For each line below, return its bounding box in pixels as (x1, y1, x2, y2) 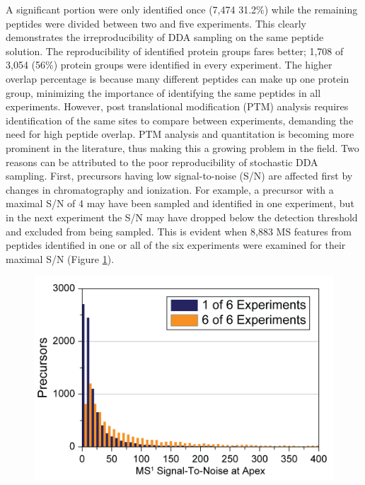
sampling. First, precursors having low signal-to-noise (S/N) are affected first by (6, 168, 353, 183)
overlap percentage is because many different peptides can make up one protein (6, 71, 349, 86)
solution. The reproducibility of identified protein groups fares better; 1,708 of (6, 43, 344, 58)
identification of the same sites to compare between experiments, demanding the (6, 112, 354, 127)
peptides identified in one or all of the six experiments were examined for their (6, 238, 346, 252)
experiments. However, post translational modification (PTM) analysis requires (6, 99, 349, 114)
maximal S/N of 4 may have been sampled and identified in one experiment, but (6, 196, 354, 211)
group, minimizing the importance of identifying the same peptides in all (6, 85, 321, 100)
